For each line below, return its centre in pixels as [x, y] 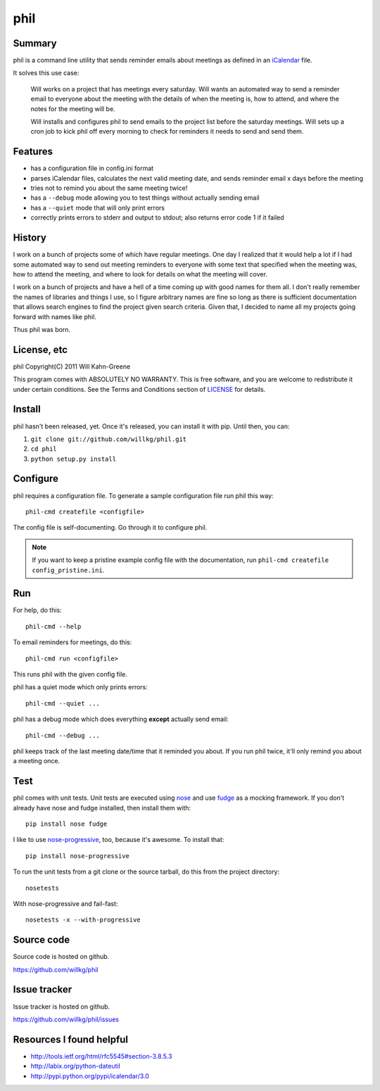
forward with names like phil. [55, 317]
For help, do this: [38, 610]
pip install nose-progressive [78, 856]
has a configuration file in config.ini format [92, 168]
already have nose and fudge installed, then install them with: [102, 808]
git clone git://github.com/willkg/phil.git [109, 439]
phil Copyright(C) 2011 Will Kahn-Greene [72, 366]
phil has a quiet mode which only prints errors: [80, 687]
